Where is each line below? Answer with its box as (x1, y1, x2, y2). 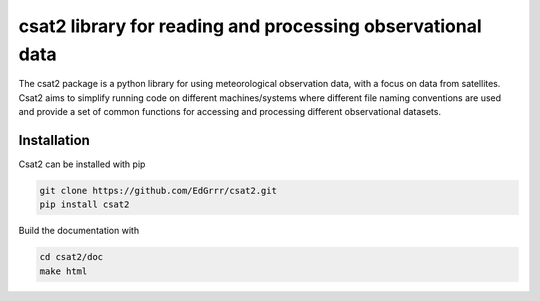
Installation (18, 131, 90, 149)
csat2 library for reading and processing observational (18, 15, 482, 37)
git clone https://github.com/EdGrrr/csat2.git (39, 185, 277, 197)
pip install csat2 (39, 199, 130, 210)
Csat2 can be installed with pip (18, 158, 146, 170)
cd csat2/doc (39, 251, 104, 263)
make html (39, 265, 88, 277)
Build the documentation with (18, 225, 140, 237)
